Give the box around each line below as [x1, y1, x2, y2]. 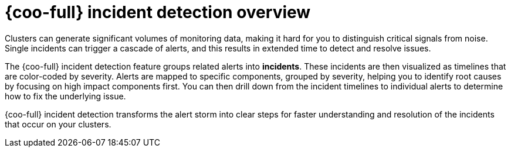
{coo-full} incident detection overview [5, 2, 311, 22]
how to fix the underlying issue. [5, 91, 126, 101]
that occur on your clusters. [5, 119, 111, 129]
